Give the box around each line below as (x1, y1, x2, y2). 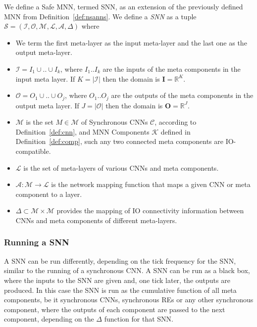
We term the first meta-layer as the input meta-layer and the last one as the (15, 37, 247, 47)
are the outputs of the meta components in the (111, 90, 254, 100)
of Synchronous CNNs (81, 117, 148, 127)
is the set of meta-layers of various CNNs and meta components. (23, 162, 219, 173)
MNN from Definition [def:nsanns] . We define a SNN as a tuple (4, 11, 197, 21)
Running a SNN (4, 236, 69, 248)
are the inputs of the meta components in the (103, 63, 241, 74)
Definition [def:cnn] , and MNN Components (15, 126, 150, 137)
